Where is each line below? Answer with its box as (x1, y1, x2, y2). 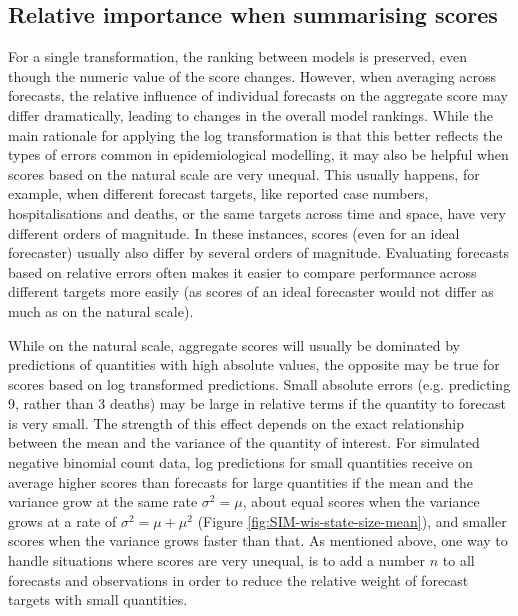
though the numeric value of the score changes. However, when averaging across (8, 65, 497, 86)
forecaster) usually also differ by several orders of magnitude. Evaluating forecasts (8, 242, 510, 263)
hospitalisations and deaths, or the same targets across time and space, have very (8, 202, 506, 223)
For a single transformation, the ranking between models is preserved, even (8, 46, 467, 67)
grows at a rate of (8, 510, 117, 531)
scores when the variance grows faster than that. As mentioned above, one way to (8, 530, 508, 551)
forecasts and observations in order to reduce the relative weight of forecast (8, 569, 469, 590)
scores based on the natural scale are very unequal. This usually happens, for (8, 163, 480, 184)
